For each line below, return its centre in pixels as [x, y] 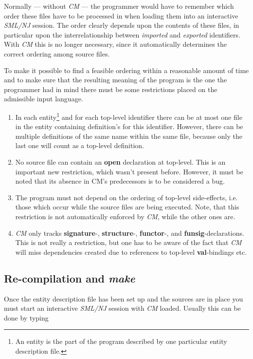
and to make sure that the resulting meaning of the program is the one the [116, 80]
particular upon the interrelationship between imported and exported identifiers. [122, 34]
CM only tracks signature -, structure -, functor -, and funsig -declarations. [130, 233]
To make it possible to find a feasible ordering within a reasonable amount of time [126, 70]
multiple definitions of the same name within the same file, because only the [129, 136]
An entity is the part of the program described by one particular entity [121, 341]
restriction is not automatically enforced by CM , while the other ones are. [125, 216]
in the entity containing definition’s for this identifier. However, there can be [129, 126]
